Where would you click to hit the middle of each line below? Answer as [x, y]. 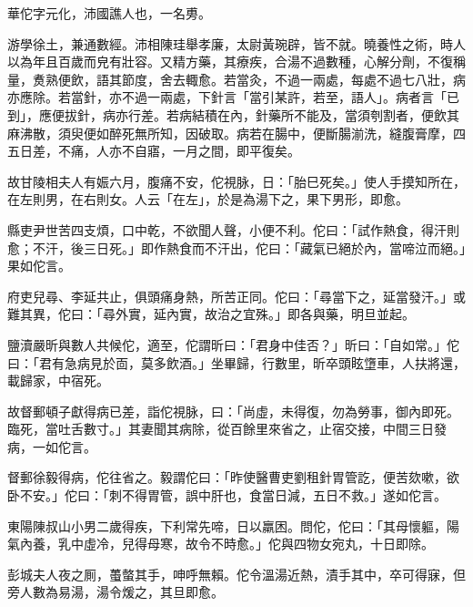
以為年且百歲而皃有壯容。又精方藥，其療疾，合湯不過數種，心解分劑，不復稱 [236, 62]
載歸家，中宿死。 [58, 381]
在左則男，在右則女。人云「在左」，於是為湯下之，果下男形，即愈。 [208, 199]
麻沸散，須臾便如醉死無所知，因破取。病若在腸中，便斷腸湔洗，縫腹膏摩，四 [236, 133]
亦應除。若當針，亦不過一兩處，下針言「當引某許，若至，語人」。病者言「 [227, 97]
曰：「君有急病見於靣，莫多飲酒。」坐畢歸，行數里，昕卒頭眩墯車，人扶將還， [236, 362]
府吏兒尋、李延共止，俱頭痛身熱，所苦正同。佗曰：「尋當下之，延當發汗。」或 [236, 296]
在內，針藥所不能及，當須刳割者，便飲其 [338, 114]
